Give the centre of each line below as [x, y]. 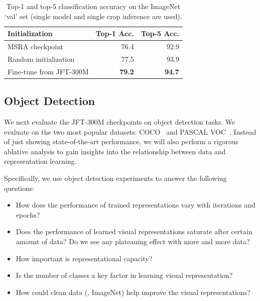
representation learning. [40, 161]
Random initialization [41, 59]
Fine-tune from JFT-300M [48, 71]
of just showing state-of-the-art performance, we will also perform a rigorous [121, 141]
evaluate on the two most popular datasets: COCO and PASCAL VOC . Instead [130, 131]
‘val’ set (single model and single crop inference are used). [93, 16]
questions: [19, 188]
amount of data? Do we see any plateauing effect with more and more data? [133, 241]
